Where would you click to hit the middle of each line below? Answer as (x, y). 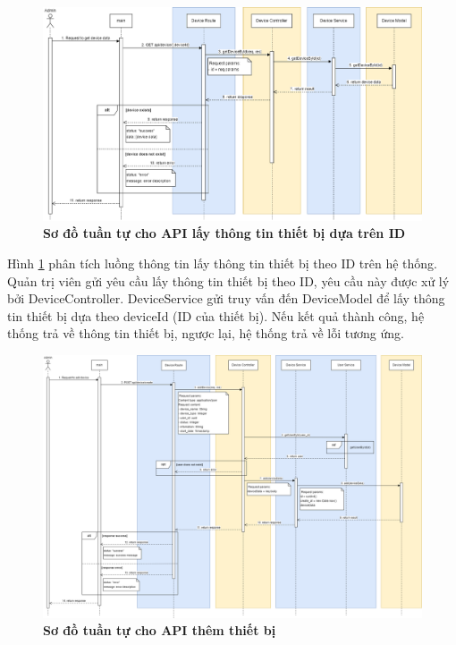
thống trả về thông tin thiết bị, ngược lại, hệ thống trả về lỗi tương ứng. (206, 333)
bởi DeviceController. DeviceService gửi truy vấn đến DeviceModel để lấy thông (226, 298)
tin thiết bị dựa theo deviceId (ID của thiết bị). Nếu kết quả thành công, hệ (216, 315)
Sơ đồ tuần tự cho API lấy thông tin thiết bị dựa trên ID (224, 233)
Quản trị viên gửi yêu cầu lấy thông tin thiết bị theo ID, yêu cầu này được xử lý (228, 280)
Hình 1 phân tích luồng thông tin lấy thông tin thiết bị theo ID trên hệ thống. (222, 263)
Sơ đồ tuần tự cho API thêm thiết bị (160, 630)
